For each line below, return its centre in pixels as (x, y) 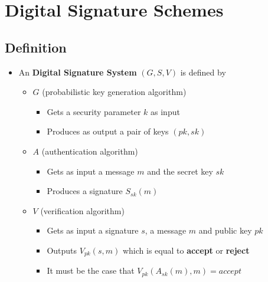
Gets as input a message (91, 171)
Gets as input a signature (93, 230)
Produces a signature (85, 191)
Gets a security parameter (94, 111)
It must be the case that (91, 270)
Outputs (62, 250)
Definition (36, 47)
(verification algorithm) (82, 210)
